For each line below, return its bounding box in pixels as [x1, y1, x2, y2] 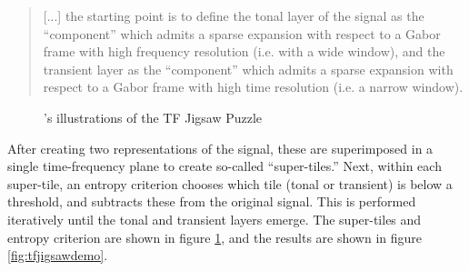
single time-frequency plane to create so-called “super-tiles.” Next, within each [7, 156, 442, 176]
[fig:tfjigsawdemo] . [7, 246, 108, 265]
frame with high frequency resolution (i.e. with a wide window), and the [43, 42, 445, 61]
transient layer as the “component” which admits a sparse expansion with [43, 59, 454, 78]
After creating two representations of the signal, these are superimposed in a [7, 138, 434, 157]
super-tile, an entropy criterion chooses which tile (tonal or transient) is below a [7, 174, 453, 193]
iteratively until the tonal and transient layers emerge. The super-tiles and [7, 209, 422, 228]
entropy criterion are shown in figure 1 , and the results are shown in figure [7, 227, 423, 246]
